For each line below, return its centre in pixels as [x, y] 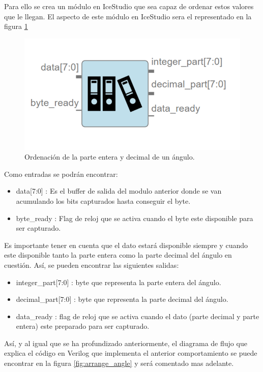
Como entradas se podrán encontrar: [61, 174]
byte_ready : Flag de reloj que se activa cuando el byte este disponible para [135, 218]
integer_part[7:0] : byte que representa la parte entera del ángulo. [119, 282]
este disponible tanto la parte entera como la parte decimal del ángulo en [118, 255]
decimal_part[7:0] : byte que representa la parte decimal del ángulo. [122, 299]
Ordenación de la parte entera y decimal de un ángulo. [110, 157]
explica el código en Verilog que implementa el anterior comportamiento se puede [131, 353]
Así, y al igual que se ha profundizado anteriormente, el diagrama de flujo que [126, 343]
